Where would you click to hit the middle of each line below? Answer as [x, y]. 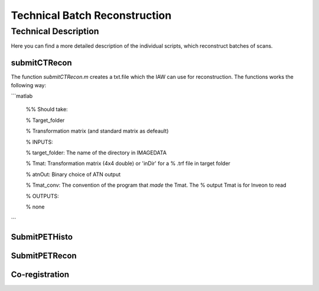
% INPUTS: [39, 142]
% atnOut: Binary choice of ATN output [73, 174]
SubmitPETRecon [44, 256]
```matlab [22, 96]
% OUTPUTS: [42, 196]
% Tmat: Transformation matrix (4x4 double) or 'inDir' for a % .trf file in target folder [128, 163]
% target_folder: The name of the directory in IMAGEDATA [96, 153]
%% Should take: [47, 110]
